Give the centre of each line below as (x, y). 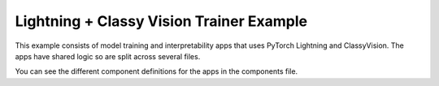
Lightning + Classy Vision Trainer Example (161, 21)
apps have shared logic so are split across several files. (108, 56)
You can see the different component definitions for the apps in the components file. (156, 71)
